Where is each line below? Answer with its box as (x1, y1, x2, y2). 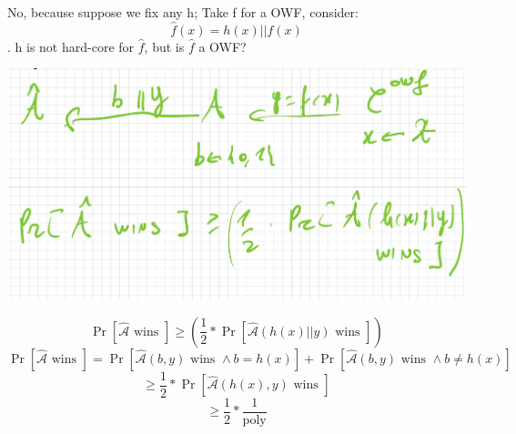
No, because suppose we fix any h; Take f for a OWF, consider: (7, 3, 359, 21)
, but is (144, 36, 185, 56)
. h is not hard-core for (7, 36, 135, 56)
